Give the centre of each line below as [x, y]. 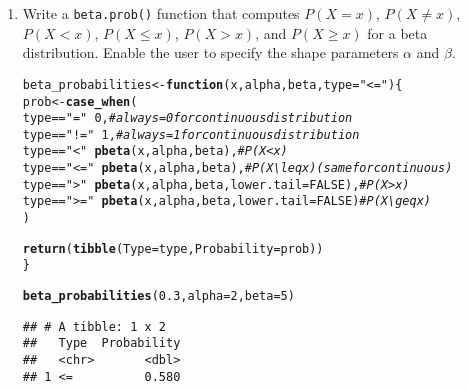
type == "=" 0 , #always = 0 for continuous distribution [187, 118]
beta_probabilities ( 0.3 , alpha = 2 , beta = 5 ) [158, 296]
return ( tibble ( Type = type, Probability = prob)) [173, 248]
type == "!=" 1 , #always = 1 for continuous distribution [191, 134]
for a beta [397, 32]
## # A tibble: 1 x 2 [94, 326]
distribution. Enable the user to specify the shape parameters [210, 52]
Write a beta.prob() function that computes [161, 13]
